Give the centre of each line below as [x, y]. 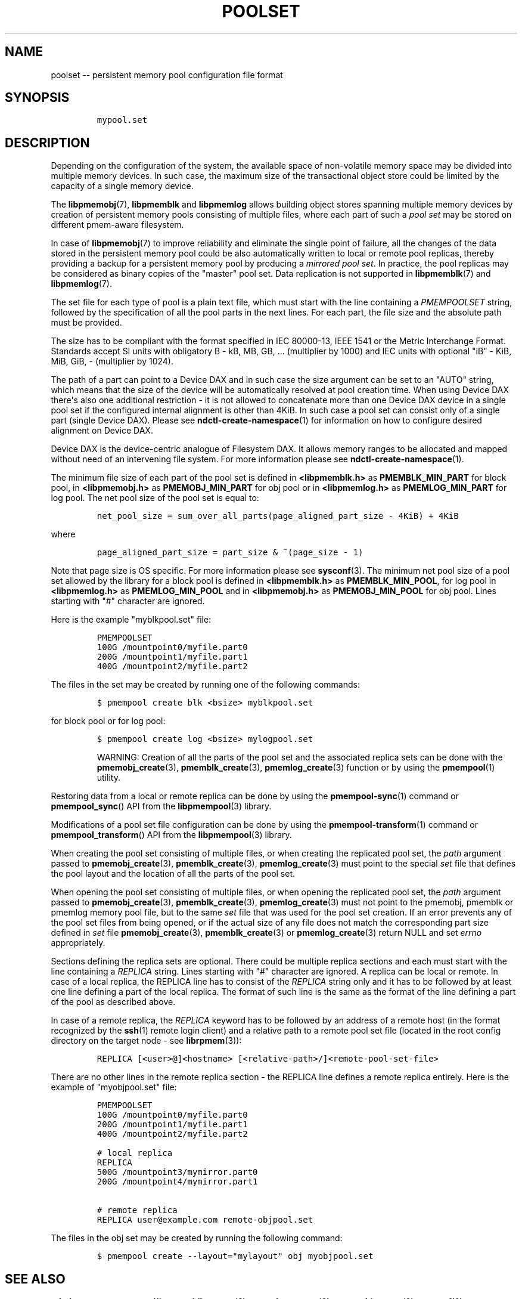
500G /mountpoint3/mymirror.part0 [177, 1172]
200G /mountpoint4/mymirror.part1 [177, 1182]
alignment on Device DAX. [102, 431]
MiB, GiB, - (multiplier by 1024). [112, 361]
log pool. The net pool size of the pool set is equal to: [155, 498]
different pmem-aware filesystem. [117, 225]
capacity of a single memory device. [122, 186]
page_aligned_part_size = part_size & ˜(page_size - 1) [230, 553]
